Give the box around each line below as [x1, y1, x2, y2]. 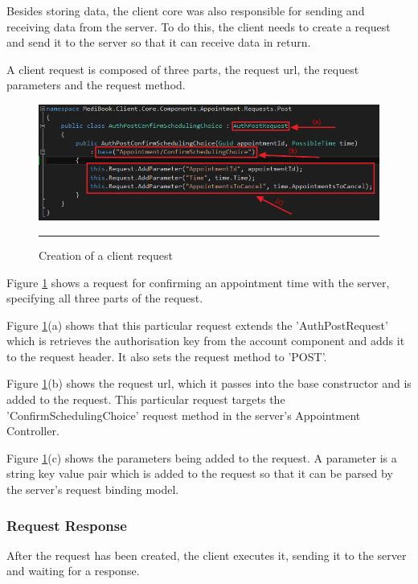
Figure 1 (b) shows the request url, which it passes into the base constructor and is [6, 375, 412, 392]
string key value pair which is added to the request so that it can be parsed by [6, 465, 393, 482]
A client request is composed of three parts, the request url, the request [6, 60, 359, 77]
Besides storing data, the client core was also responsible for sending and [6, 2, 365, 19]
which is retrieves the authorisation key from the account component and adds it [6, 332, 405, 349]
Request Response [6, 515, 127, 535]
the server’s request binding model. [6, 481, 179, 498]
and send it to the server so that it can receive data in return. [6, 34, 311, 51]
